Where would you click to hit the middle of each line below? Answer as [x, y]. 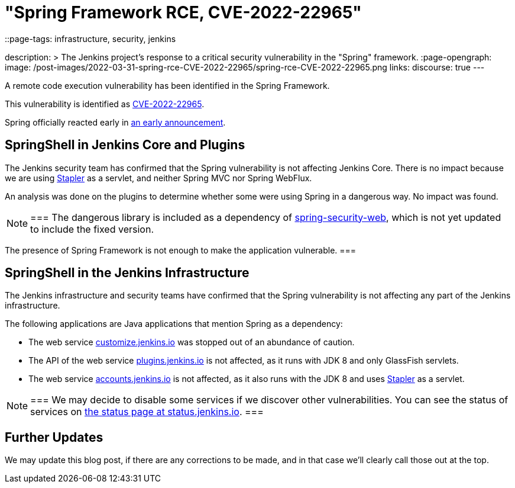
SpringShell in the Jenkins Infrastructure [127, 273]
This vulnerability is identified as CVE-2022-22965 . [105, 104]
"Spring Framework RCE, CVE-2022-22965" [183, 12]
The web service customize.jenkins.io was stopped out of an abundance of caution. [192, 342]
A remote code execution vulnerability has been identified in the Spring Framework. [167, 85]
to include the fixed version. [92, 229]
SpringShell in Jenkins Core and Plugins [125, 145]
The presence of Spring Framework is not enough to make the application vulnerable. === [181, 250]
